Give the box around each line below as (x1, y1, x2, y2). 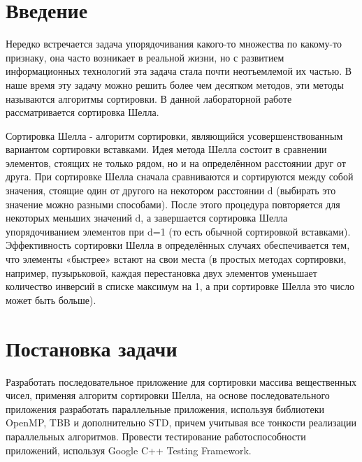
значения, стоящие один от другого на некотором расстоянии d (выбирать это (6, 183, 336, 198)
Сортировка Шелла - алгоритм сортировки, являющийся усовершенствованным (6, 128, 343, 143)
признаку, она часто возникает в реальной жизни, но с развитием (6, 50, 284, 64)
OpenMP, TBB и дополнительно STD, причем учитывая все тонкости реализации (6, 415, 357, 430)
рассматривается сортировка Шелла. (6, 105, 159, 120)
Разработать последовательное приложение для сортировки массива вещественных (6, 374, 357, 389)
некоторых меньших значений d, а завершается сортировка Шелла (6, 210, 288, 225)
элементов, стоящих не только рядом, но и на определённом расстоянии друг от (6, 155, 346, 170)
